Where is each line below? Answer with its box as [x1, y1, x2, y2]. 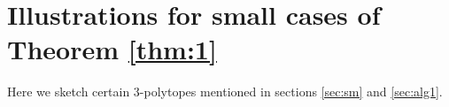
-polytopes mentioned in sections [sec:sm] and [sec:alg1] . [139, 82, 443, 101]
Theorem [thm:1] [7, 31, 217, 67]
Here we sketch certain [7, 82, 130, 101]
